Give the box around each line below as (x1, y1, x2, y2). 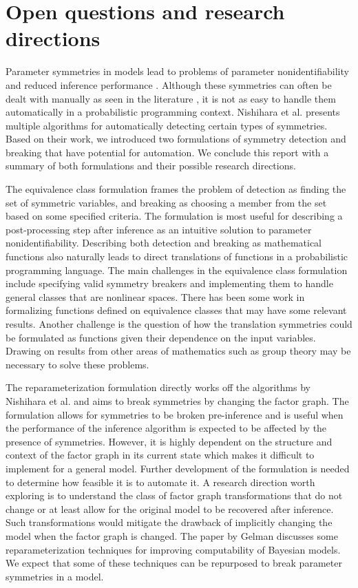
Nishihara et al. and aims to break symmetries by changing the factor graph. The (6, 393, 349, 408)
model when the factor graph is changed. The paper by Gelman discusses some (6, 528, 338, 543)
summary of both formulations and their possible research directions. (6, 158, 296, 173)
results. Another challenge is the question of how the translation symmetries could (6, 317, 352, 330)
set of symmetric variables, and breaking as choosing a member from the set (6, 195, 327, 209)
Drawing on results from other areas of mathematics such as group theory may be (6, 344, 351, 358)
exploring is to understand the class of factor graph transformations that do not (6, 488, 343, 503)
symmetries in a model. (6, 569, 104, 583)
